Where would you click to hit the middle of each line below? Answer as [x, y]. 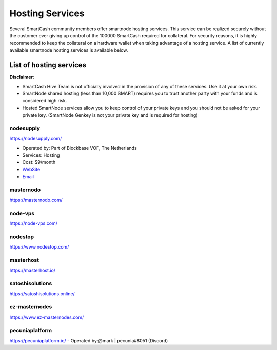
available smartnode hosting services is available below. [69, 50]
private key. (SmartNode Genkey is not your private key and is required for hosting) [110, 115]
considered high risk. [45, 100]
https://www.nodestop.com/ [39, 247]
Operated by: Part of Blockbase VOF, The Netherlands [80, 148]
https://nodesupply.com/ [36, 138]
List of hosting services [48, 65]
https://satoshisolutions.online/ [42, 294]
